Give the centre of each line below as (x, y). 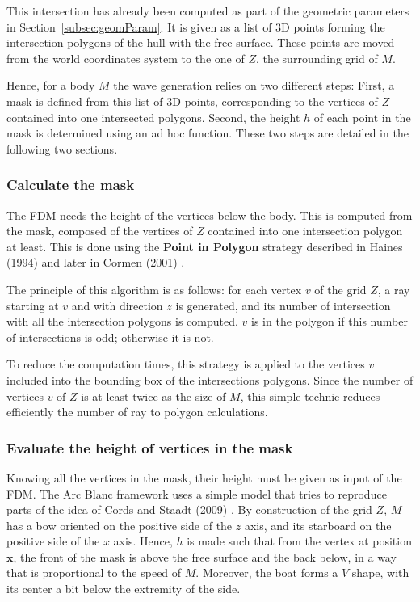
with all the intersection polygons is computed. (122, 321)
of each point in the (362, 117)
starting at (33, 305)
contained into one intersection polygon (305, 231)
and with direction (117, 305)
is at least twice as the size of (153, 396)
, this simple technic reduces (310, 396)
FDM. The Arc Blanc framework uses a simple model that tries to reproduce (197, 493)
